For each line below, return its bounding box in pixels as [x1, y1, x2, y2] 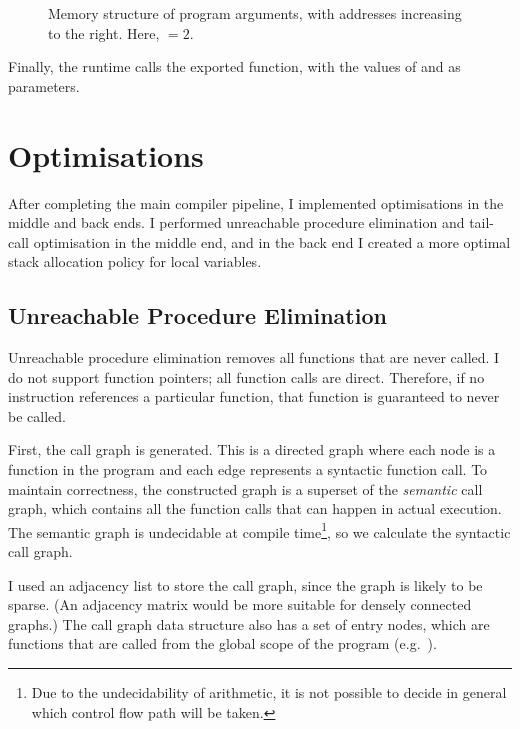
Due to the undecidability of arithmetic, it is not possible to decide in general [31, 682, 507, 703]
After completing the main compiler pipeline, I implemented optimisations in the [8, 192, 504, 213]
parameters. [8, 75, 80, 96]
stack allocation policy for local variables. [8, 251, 262, 272]
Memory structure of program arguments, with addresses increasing [48, 3, 462, 23]
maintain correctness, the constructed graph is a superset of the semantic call [8, 478, 483, 499]
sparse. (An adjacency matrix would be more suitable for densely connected [8, 594, 472, 615]
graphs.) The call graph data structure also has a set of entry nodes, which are [8, 613, 490, 634]
